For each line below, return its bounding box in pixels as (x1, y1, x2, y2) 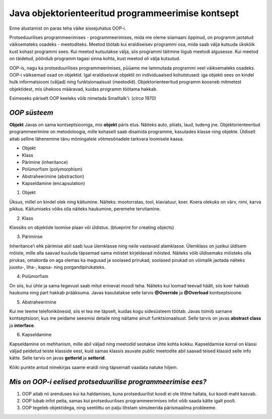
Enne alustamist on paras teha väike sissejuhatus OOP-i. (9, 25, 126, 31)
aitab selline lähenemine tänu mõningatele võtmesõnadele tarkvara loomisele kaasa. (9, 136, 184, 142)
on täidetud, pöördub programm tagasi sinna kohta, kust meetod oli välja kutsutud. (9, 55, 181, 62)
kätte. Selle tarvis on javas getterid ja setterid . (9, 355, 106, 361)
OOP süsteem (9, 108, 53, 117)
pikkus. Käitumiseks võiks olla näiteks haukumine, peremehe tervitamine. (9, 206, 161, 212)
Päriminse (22, 233, 43, 240)
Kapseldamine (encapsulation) (22, 181, 85, 187)
